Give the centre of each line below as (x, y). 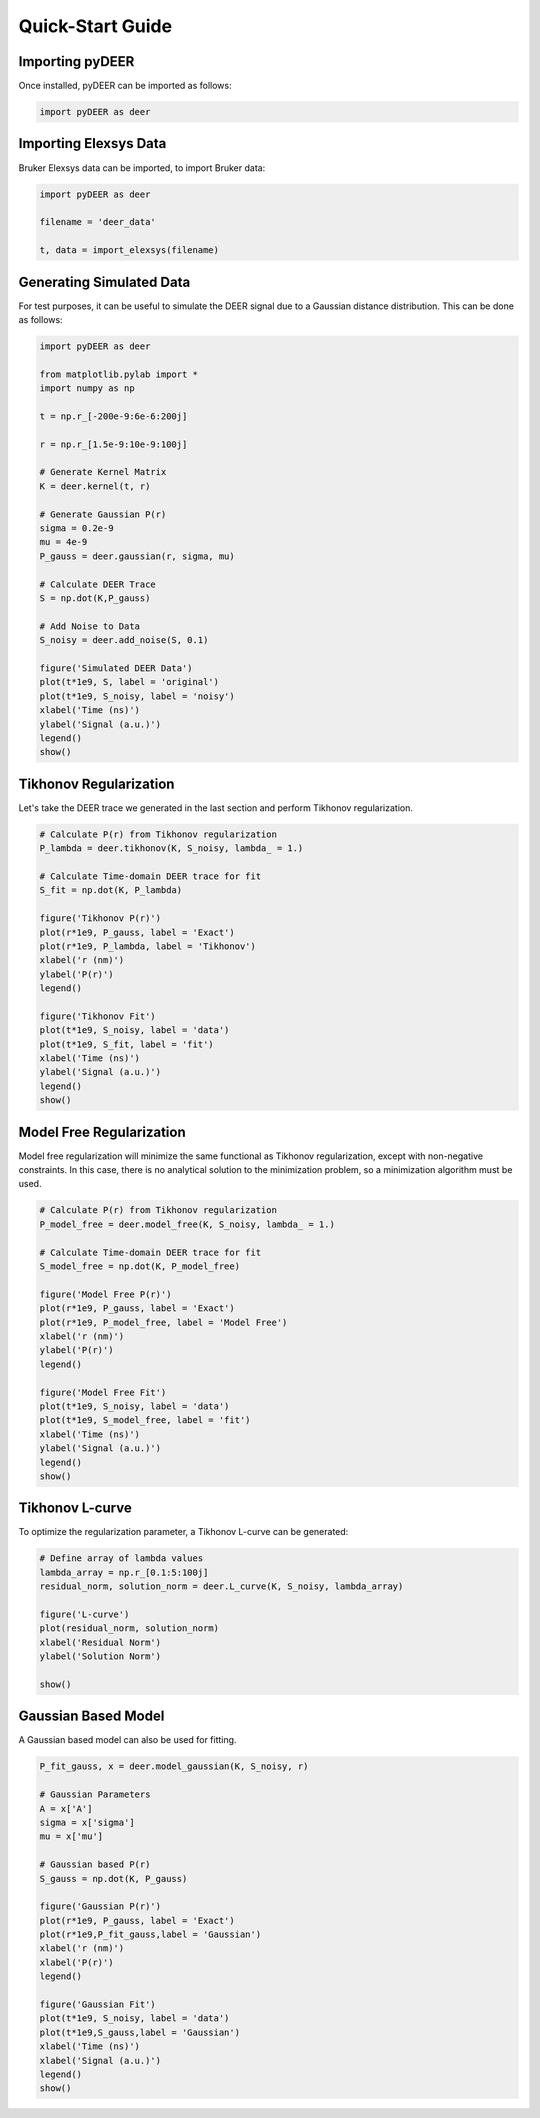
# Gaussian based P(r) (95, 1864)
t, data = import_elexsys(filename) (129, 250)
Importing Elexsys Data (92, 143)
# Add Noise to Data (89, 626)
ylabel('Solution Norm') (100, 1656)
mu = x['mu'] (71, 1836)
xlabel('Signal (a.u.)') (100, 2060)
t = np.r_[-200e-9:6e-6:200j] (113, 416)
